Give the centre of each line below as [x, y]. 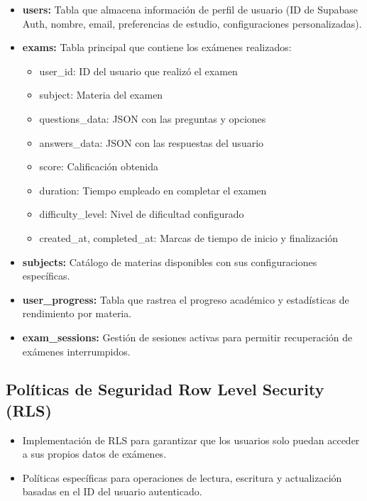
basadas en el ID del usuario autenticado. [112, 491]
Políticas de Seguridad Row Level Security [165, 389]
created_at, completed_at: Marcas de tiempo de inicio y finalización [189, 237]
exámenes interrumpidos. [76, 351]
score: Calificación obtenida [99, 166]
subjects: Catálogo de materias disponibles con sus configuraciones [170, 261]
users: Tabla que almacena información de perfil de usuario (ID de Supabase [190, 9]
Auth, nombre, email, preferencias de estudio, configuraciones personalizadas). [192, 23]
